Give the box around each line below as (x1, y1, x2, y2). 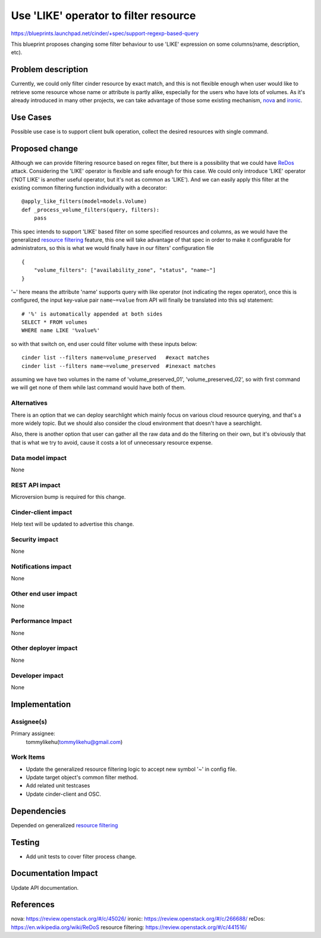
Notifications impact (11, 562, 71, 571)
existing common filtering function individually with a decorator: (11, 185, 168, 191)
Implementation (11, 699, 71, 709)
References (11, 899, 55, 910)
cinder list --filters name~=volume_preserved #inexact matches (21, 362, 216, 369)
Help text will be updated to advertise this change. (11, 521, 134, 528)
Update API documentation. (11, 884, 79, 891)
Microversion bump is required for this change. (11, 493, 126, 501)
